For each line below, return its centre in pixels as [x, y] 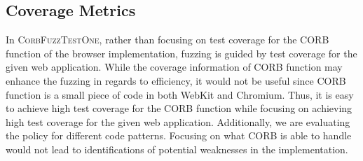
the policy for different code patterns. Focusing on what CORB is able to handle [179, 135]
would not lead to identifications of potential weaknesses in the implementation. [177, 149]
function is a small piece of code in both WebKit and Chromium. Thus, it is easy [180, 94]
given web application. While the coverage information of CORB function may [174, 67]
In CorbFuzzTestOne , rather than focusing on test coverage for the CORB [167, 40]
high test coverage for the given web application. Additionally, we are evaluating [178, 121]
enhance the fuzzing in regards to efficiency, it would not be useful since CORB [176, 80]
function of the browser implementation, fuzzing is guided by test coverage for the [181, 53]
